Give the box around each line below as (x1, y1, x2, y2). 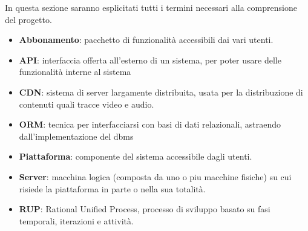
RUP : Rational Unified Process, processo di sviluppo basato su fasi (19, 203, 270, 215)
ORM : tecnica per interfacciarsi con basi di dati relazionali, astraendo (19, 118, 281, 131)
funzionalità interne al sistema (19, 65, 131, 78)
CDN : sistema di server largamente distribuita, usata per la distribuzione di (19, 85, 303, 98)
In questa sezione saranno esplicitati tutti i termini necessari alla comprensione (5, 1, 297, 13)
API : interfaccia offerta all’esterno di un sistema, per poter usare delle (19, 53, 281, 66)
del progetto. (5, 13, 52, 25)
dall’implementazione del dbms (19, 129, 134, 142)
